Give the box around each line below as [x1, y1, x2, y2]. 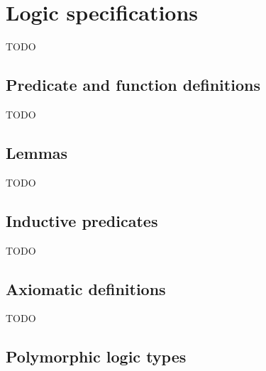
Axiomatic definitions [6, 277, 166, 299]
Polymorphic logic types [6, 345, 187, 367]
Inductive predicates [6, 209, 158, 231]
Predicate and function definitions [6, 74, 260, 96]
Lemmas [6, 141, 68, 163]
